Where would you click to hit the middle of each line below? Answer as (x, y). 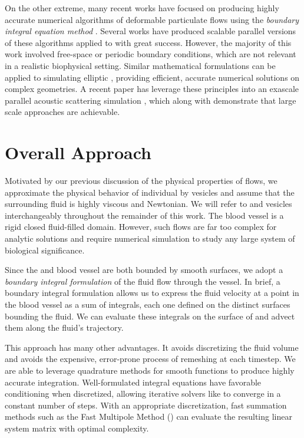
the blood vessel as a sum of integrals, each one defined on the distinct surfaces (148, 304)
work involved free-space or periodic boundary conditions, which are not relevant (151, 54)
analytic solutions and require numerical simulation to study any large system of (150, 238)
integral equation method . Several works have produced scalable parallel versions (151, 31)
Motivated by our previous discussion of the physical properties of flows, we (141, 181)
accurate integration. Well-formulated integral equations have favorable (133, 382)
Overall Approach (78, 152)
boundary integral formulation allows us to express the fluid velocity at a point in (152, 293)
